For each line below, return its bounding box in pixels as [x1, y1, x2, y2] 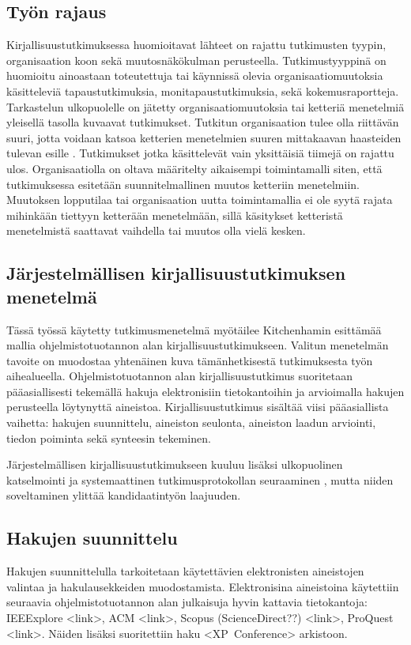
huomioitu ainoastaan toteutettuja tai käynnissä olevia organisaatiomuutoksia [6, 67, 383, 84]
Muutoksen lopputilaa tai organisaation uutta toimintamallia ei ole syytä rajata [6, 191, 393, 208]
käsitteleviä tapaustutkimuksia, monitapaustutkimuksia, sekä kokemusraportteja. [6, 82, 399, 99]
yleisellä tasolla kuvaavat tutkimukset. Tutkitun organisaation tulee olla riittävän [6, 114, 399, 130]
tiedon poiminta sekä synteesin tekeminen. [6, 429, 211, 446]
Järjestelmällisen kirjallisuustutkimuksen [6, 261, 346, 285]
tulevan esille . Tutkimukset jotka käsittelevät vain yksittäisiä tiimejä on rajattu [6, 145, 394, 161]
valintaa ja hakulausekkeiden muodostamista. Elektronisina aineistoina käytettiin [6, 578, 399, 594]
